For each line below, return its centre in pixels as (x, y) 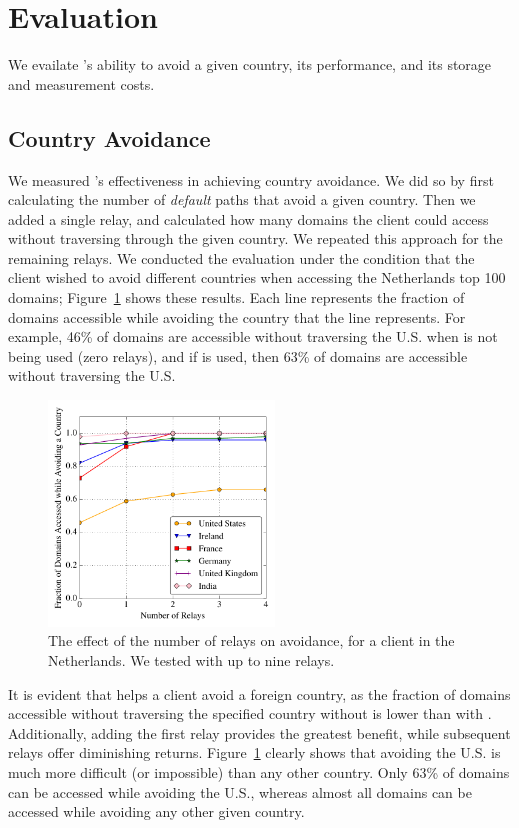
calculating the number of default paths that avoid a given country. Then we (242, 199)
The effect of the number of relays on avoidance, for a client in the (251, 640)
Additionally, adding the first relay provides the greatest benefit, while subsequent (259, 732)
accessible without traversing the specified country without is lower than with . (250, 713)
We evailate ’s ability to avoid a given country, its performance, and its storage (250, 64)
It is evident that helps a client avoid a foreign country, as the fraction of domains (259, 693)
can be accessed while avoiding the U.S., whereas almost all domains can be (240, 791)
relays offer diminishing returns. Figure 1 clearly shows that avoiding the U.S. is (254, 752)
